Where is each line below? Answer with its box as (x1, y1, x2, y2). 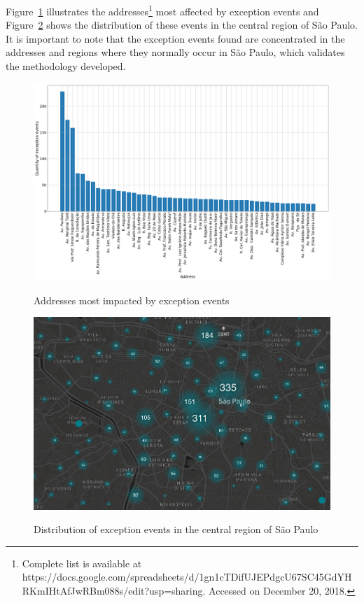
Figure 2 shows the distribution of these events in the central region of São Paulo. (6, 17, 358, 32)
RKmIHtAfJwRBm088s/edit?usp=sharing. (22, 583, 206, 597)
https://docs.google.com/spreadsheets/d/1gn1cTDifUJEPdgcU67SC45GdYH (22, 569, 352, 584)
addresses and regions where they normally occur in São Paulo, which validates (6, 45, 345, 59)
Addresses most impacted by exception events (34, 292, 230, 307)
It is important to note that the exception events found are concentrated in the (6, 31, 345, 45)
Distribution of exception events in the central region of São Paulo (34, 522, 318, 537)
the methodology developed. (6, 59, 126, 73)
